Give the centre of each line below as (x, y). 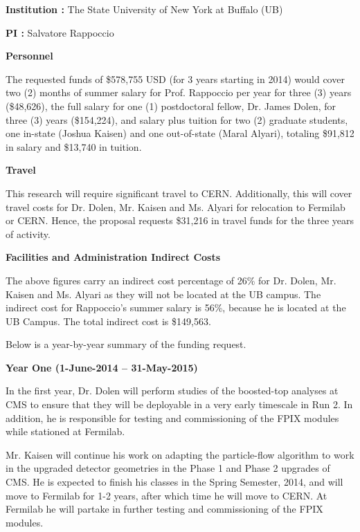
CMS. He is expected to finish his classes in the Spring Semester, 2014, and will (174, 482)
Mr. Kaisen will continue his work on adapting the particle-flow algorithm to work (180, 454)
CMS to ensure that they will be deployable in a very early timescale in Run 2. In (179, 404)
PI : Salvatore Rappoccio (60, 32)
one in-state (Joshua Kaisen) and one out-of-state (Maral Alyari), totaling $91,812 (180, 133)
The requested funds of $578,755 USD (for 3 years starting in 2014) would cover (175, 79)
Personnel (29, 56)
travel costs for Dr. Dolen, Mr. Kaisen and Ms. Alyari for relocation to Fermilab (175, 207)
